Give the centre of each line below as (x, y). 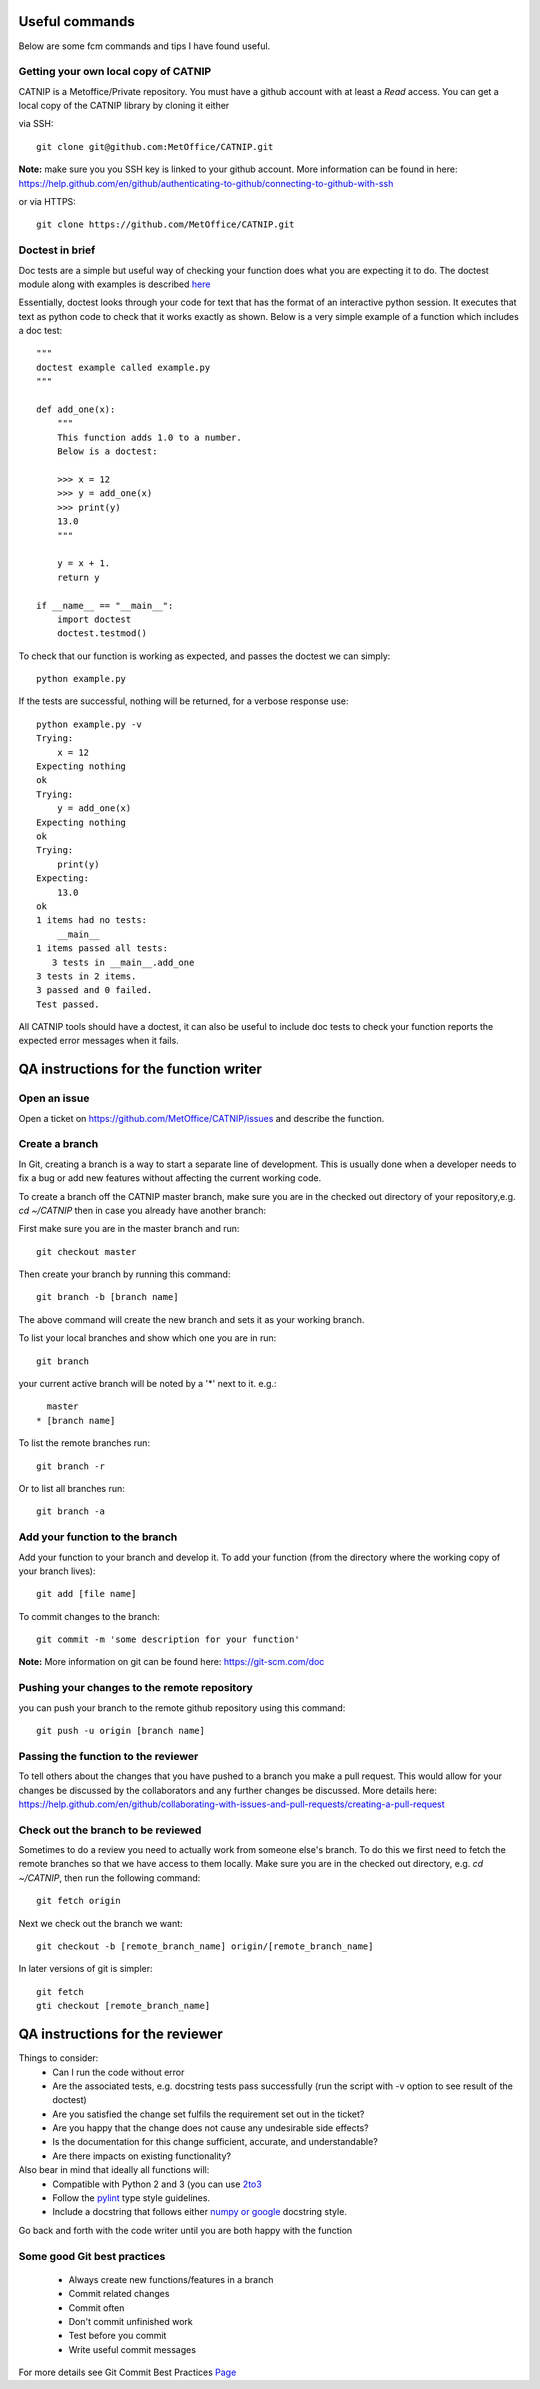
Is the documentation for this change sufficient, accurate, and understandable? (215, 2142)
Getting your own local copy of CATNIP (115, 72)
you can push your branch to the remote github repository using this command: (182, 1707)
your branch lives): (57, 1571)
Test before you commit (117, 2336)
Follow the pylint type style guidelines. (131, 2198)
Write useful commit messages (132, 2349)
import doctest (94, 619)
